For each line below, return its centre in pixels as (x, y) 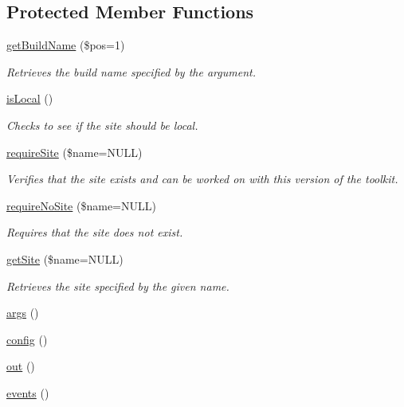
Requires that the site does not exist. (95, 232)
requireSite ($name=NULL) (75, 152)
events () (28, 392)
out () (21, 366)
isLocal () (30, 98)
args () (23, 313)
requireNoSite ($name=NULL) (81, 205)
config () (27, 339)
